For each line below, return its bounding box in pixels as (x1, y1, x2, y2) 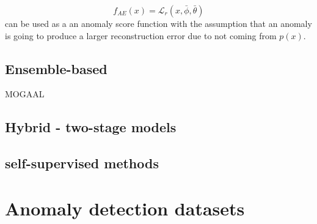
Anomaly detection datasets (5, 195, 245, 220)
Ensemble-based (5, 59, 107, 78)
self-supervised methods (5, 154, 159, 173)
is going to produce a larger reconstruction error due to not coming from (5, 29, 277, 42)
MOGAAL (5, 88, 45, 100)
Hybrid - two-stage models (5, 118, 177, 136)
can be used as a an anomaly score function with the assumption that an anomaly (5, 17, 312, 29)
